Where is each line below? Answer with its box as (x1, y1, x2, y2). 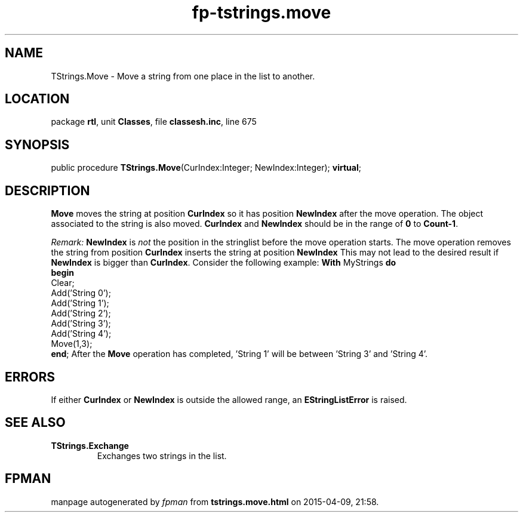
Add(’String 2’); (51, 308, 111, 319)
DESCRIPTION (5, 183, 90, 198)
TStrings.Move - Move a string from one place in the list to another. (51, 70, 315, 81)
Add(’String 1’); (51, 298, 109, 309)
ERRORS (5, 369, 56, 384)
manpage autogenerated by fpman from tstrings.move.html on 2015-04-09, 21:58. (51, 496, 379, 507)
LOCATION (5, 91, 70, 107)
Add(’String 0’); (51, 288, 111, 298)
